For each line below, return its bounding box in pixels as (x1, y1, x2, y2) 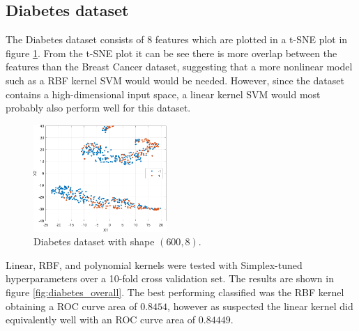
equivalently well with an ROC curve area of (6, 312, 196, 327)
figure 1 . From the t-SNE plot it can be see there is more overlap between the (6, 45, 337, 60)
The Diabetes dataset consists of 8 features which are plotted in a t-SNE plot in (6, 32, 348, 47)
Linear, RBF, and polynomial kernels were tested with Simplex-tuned (6, 257, 303, 272)
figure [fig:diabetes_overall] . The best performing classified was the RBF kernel (6, 285, 344, 300)
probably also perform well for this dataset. (6, 100, 191, 115)
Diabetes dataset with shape (33, 234, 155, 249)
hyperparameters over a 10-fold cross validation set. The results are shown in (6, 271, 334, 286)
